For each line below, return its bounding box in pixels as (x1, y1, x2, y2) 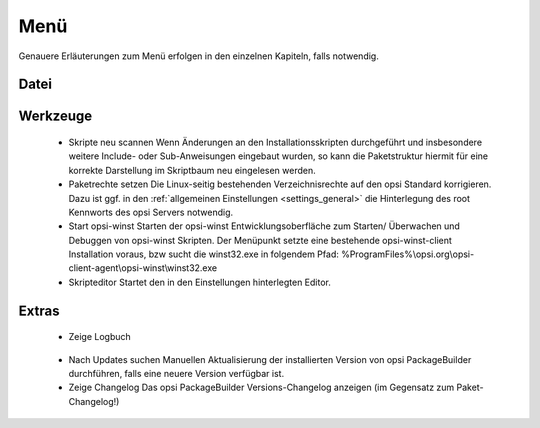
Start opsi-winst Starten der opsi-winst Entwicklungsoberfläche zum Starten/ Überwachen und (68, 220, 460, 232)
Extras (18, 302, 60, 319)
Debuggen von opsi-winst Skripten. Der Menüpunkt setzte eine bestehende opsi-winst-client (68, 234, 452, 246)
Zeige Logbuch (68, 331, 132, 343)
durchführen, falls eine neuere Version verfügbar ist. (68, 368, 285, 380)
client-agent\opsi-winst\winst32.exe (68, 262, 218, 274)
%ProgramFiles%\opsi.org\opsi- (340, 248, 475, 260)
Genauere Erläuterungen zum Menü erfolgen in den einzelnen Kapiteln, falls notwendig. (18, 50, 379, 62)
